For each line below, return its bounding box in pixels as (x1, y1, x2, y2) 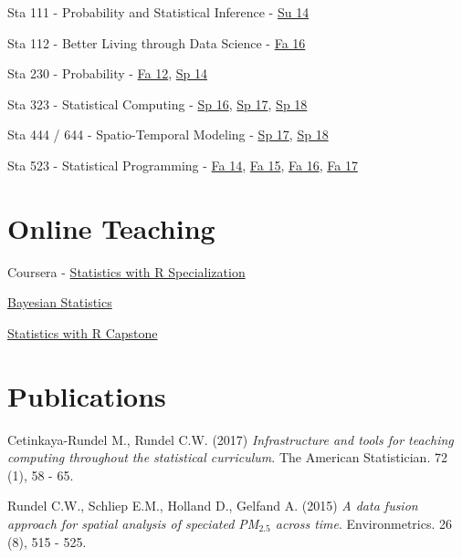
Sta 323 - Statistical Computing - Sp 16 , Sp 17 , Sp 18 (7, 94, 308, 113)
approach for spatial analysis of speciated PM (7, 513, 259, 532)
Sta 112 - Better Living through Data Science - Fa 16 (7, 33, 306, 52)
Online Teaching (7, 209, 215, 246)
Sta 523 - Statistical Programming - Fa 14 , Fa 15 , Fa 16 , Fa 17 (7, 155, 358, 174)
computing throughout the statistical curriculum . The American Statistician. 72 (7, 448, 447, 467)
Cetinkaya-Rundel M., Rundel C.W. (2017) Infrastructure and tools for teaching (7, 429, 454, 449)
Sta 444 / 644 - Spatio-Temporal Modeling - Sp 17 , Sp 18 (7, 125, 329, 144)
